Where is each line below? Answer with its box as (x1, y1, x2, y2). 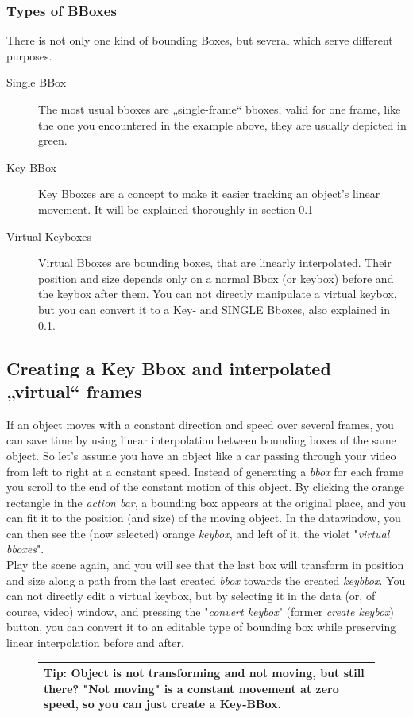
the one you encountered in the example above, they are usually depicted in (38, 116, 407, 133)
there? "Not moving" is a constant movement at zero (44, 680, 339, 696)
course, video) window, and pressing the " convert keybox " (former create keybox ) (6, 603, 394, 619)
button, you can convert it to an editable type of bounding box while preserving (6, 618, 396, 635)
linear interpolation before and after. (6, 634, 184, 651)
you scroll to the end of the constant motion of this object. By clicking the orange (6, 479, 404, 495)
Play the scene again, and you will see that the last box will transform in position (6, 556, 404, 573)
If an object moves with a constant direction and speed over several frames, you (6, 416, 394, 432)
